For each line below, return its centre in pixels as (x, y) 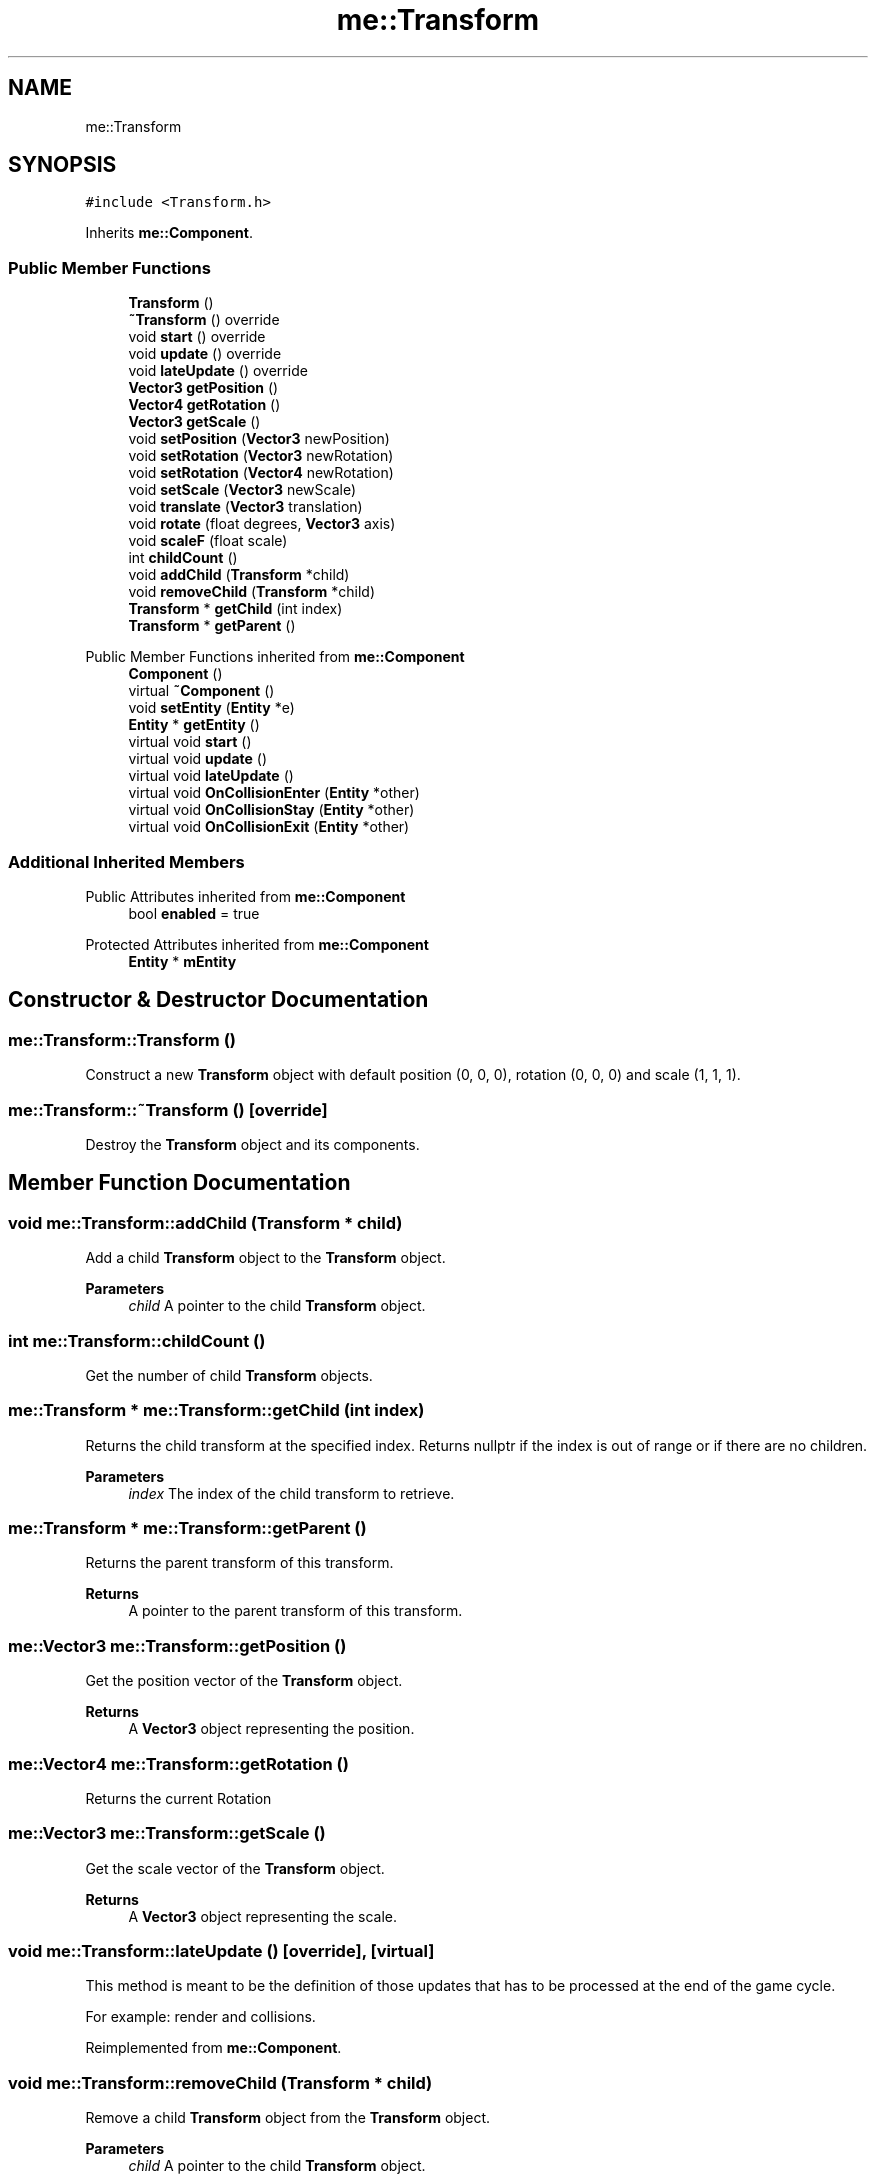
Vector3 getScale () (194, 422)
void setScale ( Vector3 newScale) (242, 490)
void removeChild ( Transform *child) (251, 592)
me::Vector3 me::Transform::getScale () (167, 1833)
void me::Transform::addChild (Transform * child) (205, 1222)
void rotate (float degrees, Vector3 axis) (262, 524)
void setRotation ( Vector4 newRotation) (261, 473)
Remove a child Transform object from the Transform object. (288, 2118)
